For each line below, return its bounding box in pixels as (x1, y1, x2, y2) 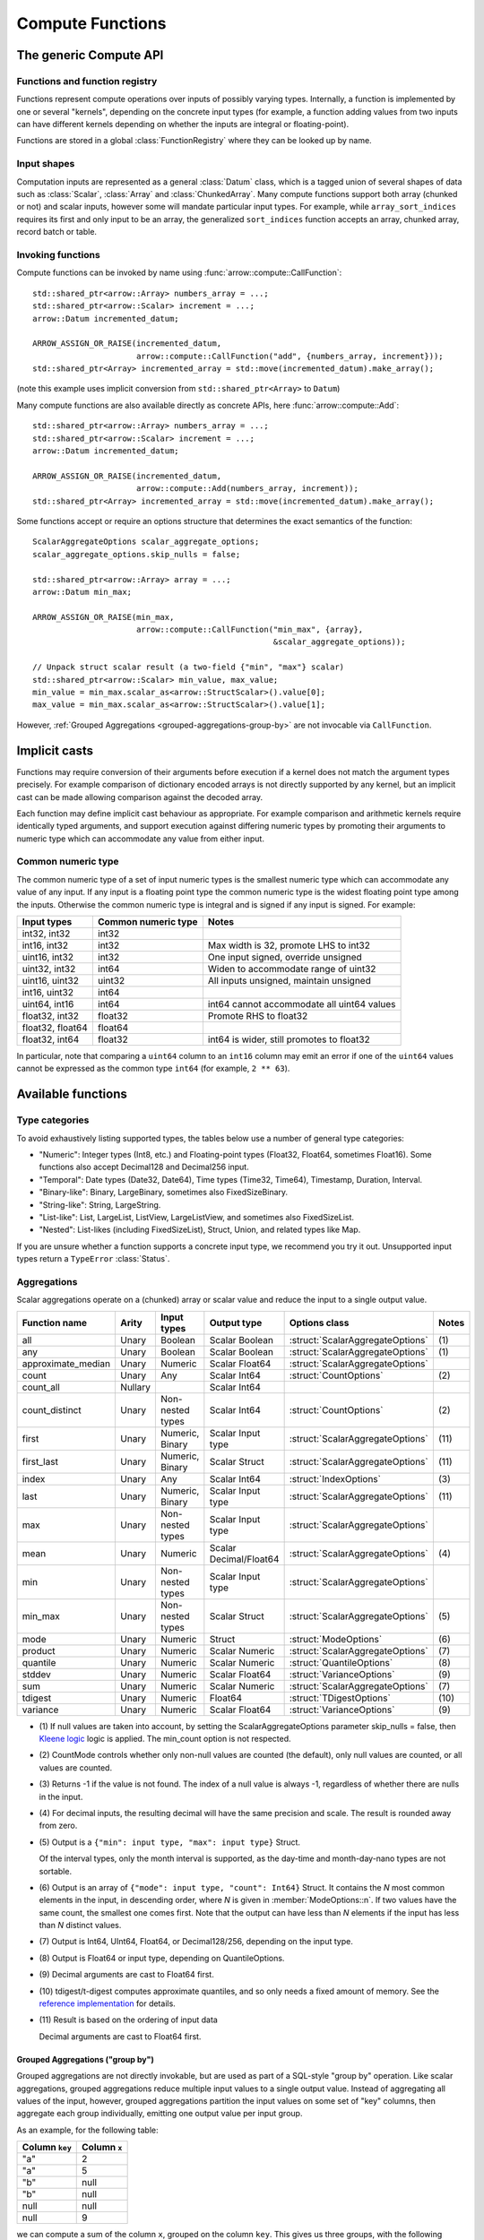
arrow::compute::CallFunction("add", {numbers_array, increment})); (135, 350, 444, 361)
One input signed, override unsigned (207, 951, 362, 963)
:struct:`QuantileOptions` (289, 1656, 393, 1668)
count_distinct (22, 1403, 82, 1416)
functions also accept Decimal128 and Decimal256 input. (39, 1161, 250, 1173)
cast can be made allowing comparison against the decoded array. (16, 791, 264, 802)
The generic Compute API (16, 47, 164, 63)
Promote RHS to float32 (207, 1010, 308, 1021)
